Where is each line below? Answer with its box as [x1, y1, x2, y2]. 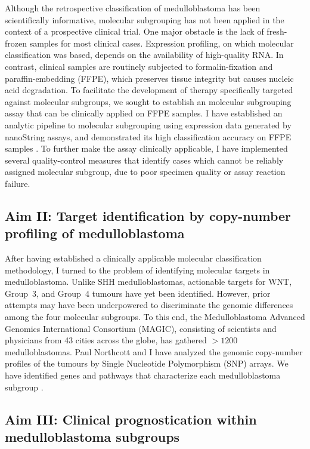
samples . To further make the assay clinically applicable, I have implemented [5, 142, 288, 155]
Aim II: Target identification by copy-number [5, 206, 292, 224]
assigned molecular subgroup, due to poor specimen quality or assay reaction [5, 165, 286, 178]
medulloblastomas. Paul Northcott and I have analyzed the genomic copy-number [5, 345, 303, 358]
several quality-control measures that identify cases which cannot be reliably [5, 153, 284, 166]
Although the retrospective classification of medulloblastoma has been [5, 2, 261, 14]
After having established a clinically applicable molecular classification [5, 252, 262, 265]
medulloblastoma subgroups [5, 428, 180, 445]
